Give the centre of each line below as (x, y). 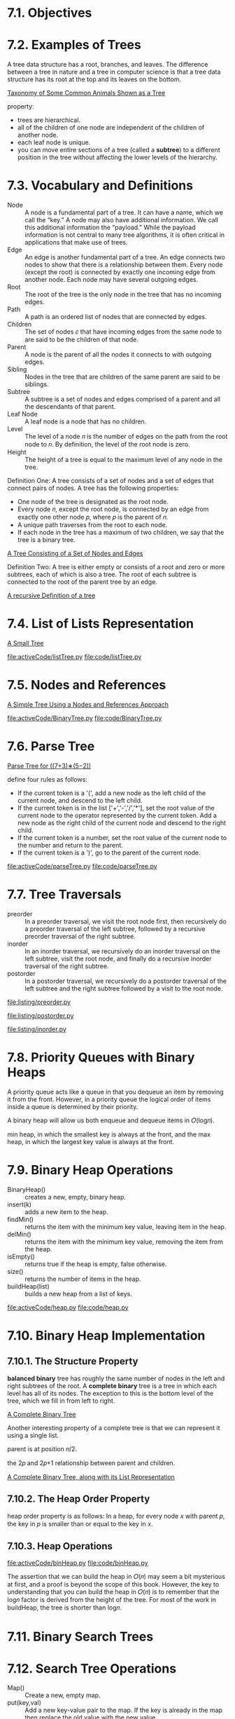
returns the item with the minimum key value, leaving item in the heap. (126, 1227)
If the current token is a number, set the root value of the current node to (122, 837)
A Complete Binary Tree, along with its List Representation (91, 1476)
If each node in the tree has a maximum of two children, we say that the (121, 532)
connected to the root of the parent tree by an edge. (82, 582)
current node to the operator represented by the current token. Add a (117, 815)
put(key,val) (24, 1703)
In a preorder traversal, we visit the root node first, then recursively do (126, 921)
